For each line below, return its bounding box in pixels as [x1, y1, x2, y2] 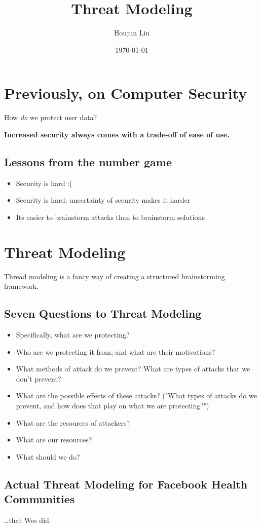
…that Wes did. [4, 514, 51, 525]
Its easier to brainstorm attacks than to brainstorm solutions [16, 211, 205, 222]
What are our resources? [16, 434, 92, 445]
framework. [4, 281, 39, 291]
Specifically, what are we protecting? [16, 329, 130, 340]
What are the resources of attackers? [16, 417, 130, 428]
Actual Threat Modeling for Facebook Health [4, 476, 248, 492]
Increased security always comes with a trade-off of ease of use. [4, 129, 230, 139]
